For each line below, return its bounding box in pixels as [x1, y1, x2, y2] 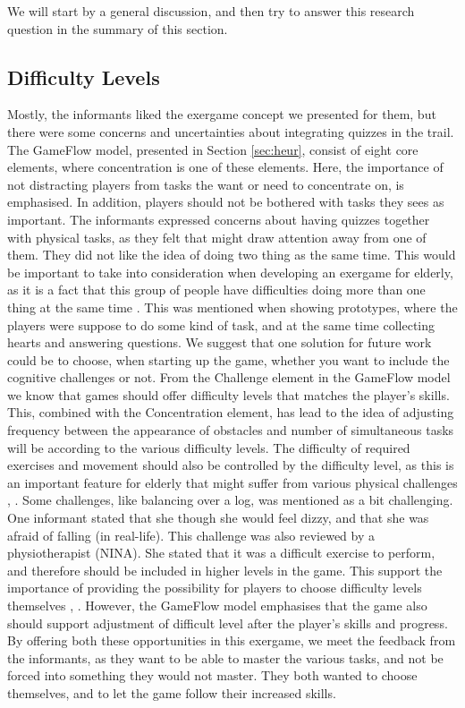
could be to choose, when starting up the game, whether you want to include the [7, 350, 450, 369]
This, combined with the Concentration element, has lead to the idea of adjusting [7, 403, 454, 422]
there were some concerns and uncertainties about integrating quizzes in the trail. [7, 122, 454, 141]
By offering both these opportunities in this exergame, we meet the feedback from [7, 631, 456, 650]
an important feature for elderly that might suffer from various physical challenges [7, 473, 458, 491]
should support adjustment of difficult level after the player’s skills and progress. [7, 613, 448, 632]
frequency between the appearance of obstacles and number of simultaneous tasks [7, 421, 454, 439]
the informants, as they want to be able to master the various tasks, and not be [7, 648, 444, 667]
